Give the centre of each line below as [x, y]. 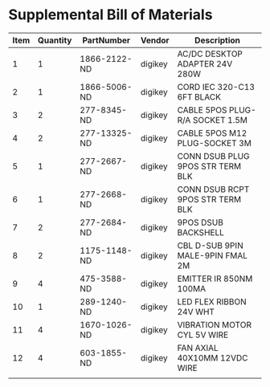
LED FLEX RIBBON [212, 301]
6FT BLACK [199, 96]
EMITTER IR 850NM [215, 279]
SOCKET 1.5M [220, 120]
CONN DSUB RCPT [213, 189]
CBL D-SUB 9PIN [210, 245]
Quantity [55, 40]
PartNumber [106, 40]
